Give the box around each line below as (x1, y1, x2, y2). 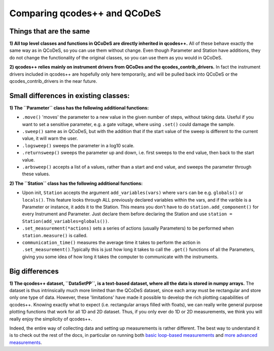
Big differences (9, 267, 59, 275)
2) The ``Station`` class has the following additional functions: (9, 180, 143, 186)
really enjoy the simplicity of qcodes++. (9, 315, 92, 322)
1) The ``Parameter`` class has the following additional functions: (9, 105, 149, 111)
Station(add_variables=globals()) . (22, 218, 109, 224)
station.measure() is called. (22, 232, 88, 238)
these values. (22, 171, 50, 177)
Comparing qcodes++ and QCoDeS (9, 8, 161, 19)
